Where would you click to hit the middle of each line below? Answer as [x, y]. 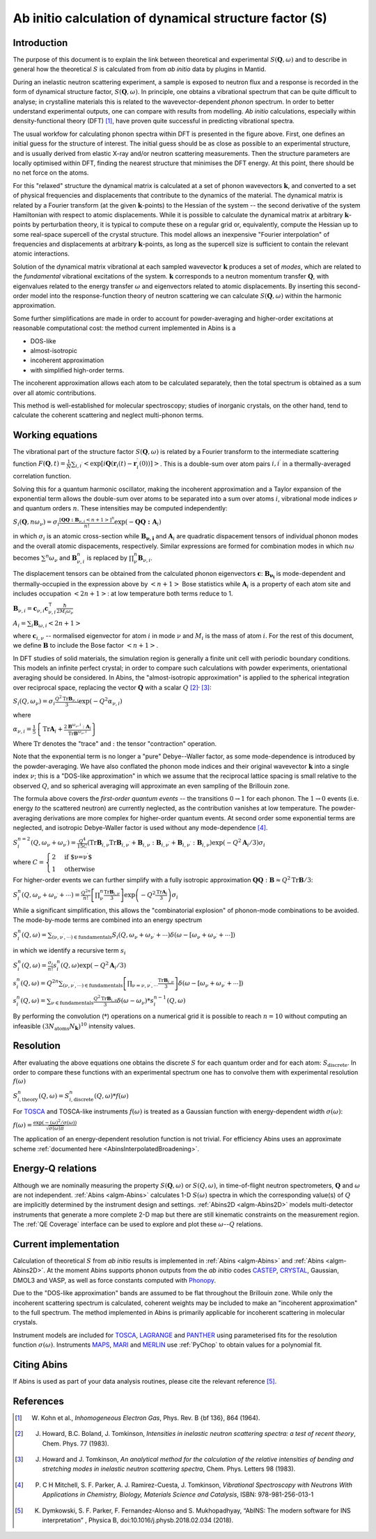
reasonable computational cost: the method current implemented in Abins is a [124, 328]
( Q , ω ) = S [54, 1096]
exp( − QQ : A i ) [138, 523]
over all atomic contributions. [55, 393]
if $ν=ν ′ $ [78, 856]
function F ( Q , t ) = [39, 464]
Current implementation [66, 1244]
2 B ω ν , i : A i [78, 726]
